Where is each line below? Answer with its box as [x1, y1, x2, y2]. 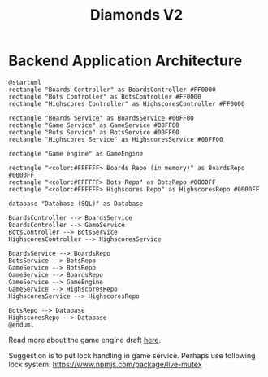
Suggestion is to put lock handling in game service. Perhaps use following [8, 350, 256, 360]
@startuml [8, 78, 42, 86]
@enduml [8, 320, 35, 329]
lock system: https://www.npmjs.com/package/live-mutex [8, 359, 202, 369]
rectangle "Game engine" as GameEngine [8, 149, 144, 158]
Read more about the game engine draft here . [8, 335, 162, 344]
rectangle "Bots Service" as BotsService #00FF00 [8, 128, 180, 136]
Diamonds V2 [89, 6, 184, 24]
